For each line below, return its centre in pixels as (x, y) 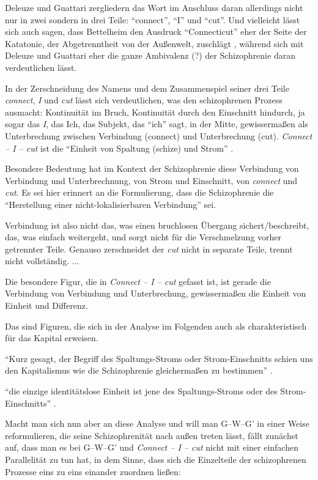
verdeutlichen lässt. (41, 67)
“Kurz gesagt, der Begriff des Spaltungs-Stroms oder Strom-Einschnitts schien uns (159, 358)
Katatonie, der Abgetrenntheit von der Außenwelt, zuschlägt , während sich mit (154, 43)
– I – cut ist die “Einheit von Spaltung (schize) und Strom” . (119, 148)
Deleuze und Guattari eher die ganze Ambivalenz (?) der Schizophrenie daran (150, 55)
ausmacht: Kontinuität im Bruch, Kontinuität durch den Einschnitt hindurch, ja (155, 112)
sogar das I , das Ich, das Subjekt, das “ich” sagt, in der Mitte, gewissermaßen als (157, 124)
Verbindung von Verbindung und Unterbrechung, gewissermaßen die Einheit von (156, 293)
